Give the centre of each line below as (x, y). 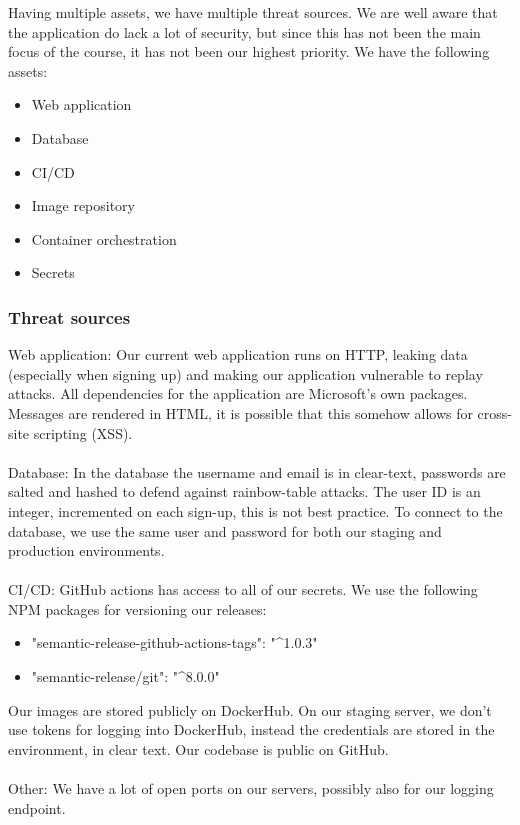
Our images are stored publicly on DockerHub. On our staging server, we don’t (250, 709)
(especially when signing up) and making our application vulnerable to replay (245, 373)
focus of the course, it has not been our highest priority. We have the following (249, 51)
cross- (494, 412)
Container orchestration (104, 238)
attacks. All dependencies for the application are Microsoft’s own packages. (238, 393)
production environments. (86, 550)
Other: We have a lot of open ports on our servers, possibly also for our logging (251, 788)
